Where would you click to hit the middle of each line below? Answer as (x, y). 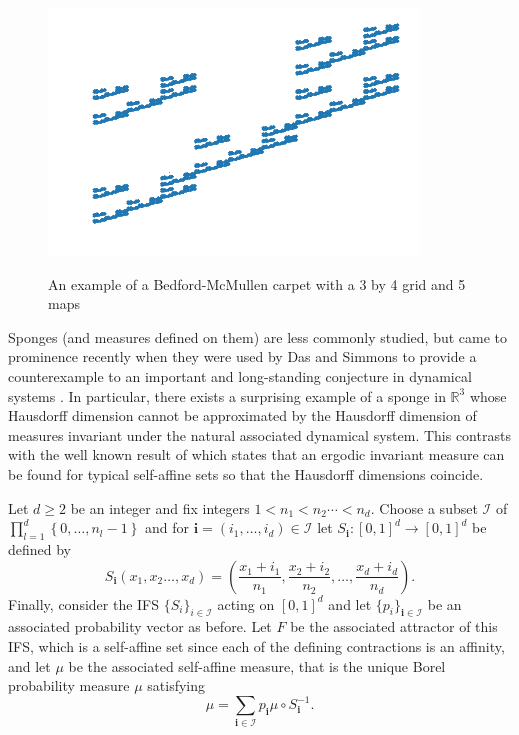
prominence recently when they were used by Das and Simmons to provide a (242, 356)
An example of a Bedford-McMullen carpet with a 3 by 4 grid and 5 (257, 283)
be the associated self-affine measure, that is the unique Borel (257, 665)
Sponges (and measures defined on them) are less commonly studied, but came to (258, 336)
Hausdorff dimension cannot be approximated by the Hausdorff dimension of (242, 415)
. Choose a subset (424, 507)
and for (166, 527)
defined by (40, 548)
